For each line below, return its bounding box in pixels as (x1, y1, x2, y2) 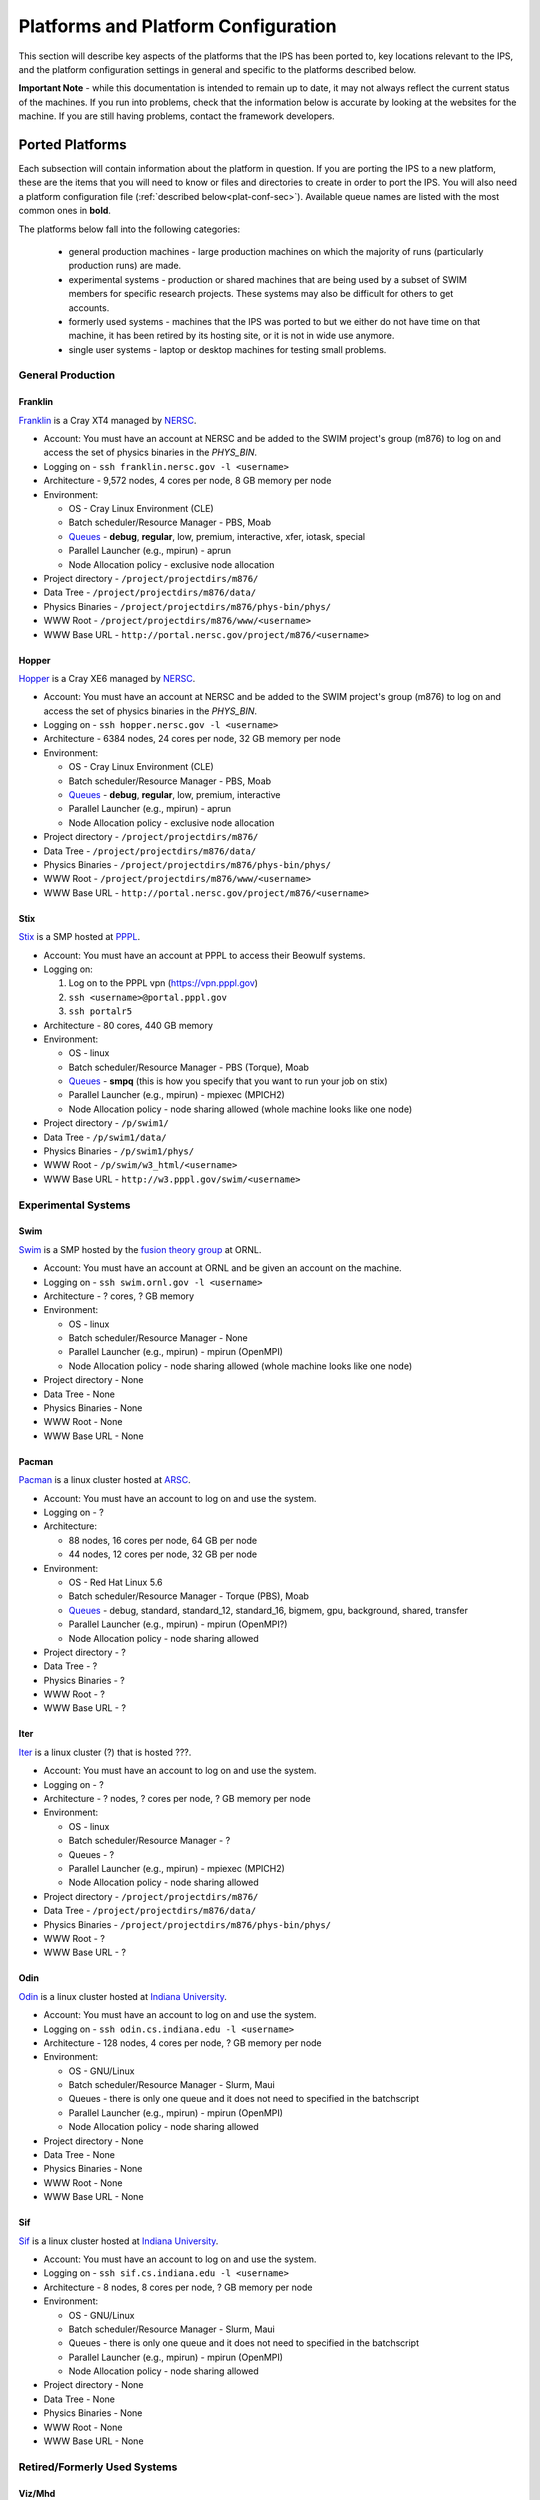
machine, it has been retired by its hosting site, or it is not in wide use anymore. (68, 330, 395, 342)
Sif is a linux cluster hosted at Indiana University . (18, 2235, 219, 2247)
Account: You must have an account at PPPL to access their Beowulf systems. (43, 949, 366, 961)
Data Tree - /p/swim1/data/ (43, 1131, 167, 1143)
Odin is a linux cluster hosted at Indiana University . (18, 1990, 227, 2002)
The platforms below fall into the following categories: (18, 223, 241, 235)
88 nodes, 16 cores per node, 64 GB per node (68, 1534, 258, 1546)
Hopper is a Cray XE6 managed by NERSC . (18, 672, 196, 684)
